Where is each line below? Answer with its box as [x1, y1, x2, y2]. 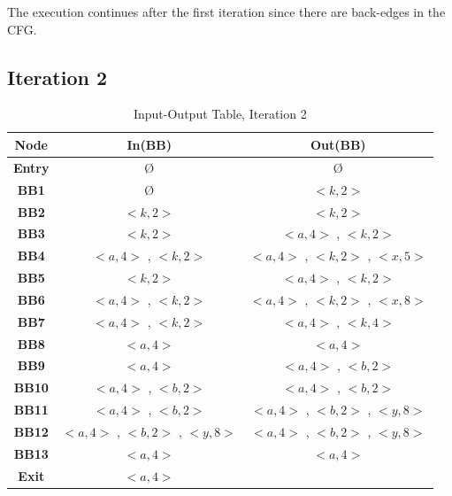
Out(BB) [310, 135, 366, 153]
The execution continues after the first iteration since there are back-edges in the [7, 3, 446, 20]
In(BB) [126, 135, 172, 153]
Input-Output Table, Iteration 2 [133, 105, 307, 123]
